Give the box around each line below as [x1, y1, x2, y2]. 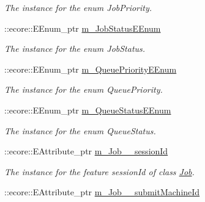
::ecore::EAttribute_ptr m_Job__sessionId [4, 145, 168, 157]
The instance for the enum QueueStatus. [4, 124, 156, 137]
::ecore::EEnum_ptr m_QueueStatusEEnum [4, 103, 171, 116]
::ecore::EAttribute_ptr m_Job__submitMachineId [4, 186, 200, 198]
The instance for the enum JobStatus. [4, 42, 146, 55]
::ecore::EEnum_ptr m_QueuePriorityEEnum [4, 62, 177, 75]
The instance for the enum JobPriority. [4, 1, 152, 13]
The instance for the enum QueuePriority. [4, 83, 163, 96]
